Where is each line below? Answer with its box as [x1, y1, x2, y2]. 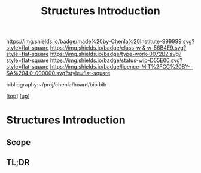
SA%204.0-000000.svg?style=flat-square [6, 70, 111, 77]
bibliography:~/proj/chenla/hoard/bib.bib [6, 81, 107, 88]
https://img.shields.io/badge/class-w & [50, 44, 146, 51]
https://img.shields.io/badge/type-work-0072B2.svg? [50, 51, 182, 58]
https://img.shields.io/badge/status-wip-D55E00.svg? [50, 57, 183, 64]
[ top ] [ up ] [6, 92, 30, 100]
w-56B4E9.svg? [147, 44, 187, 51]
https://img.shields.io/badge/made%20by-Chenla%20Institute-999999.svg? [6, 38, 195, 45]
